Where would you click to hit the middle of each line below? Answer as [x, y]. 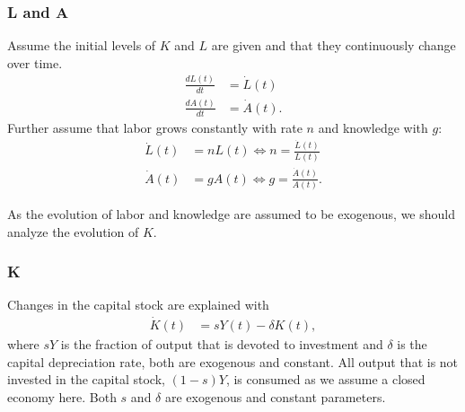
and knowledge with [373, 127]
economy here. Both [62, 396]
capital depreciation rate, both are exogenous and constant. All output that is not [233, 361]
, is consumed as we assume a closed [325, 379]
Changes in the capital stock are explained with [138, 305]
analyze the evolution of [73, 231]
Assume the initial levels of [82, 45]
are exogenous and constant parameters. [275, 396]
